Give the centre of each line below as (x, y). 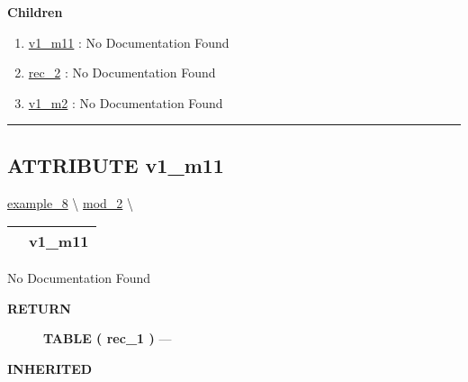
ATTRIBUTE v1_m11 (116, 164)
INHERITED (50, 368)
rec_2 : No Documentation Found (122, 73)
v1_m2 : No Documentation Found (126, 102)
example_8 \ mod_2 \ (71, 202)
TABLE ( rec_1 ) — (108, 338)
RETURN (39, 308)
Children (35, 12)
